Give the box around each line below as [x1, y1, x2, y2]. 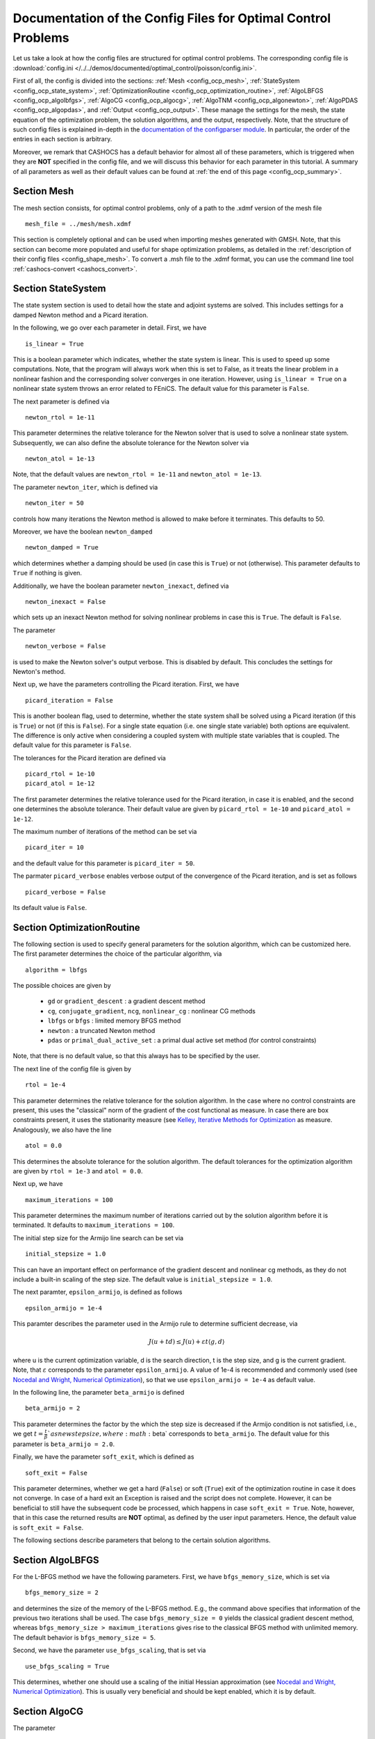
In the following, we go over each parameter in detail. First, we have [12, 323, 207, 332]
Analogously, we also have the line [12, 1125, 112, 1134]
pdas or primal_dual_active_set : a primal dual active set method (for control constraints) [47, 1036, 317, 1045]
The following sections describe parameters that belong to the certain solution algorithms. [12, 1536, 271, 1544]
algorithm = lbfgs [25, 965, 88, 974]
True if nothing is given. [12, 569, 83, 577]
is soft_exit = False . [12, 1523, 84, 1532]
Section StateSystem [12, 282, 106, 295]
